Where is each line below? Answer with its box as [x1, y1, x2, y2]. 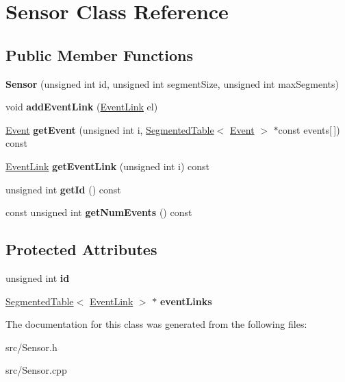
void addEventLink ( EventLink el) [5, 99, 158, 114]
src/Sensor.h [5, 339, 57, 354]
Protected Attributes [5, 239, 157, 260]
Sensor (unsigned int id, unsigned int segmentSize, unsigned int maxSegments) [5, 76, 339, 91]
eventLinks [159, 294, 212, 308]
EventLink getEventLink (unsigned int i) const [5, 158, 210, 173]
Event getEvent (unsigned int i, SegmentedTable [5, 122, 214, 136]
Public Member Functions [5, 44, 193, 65]
